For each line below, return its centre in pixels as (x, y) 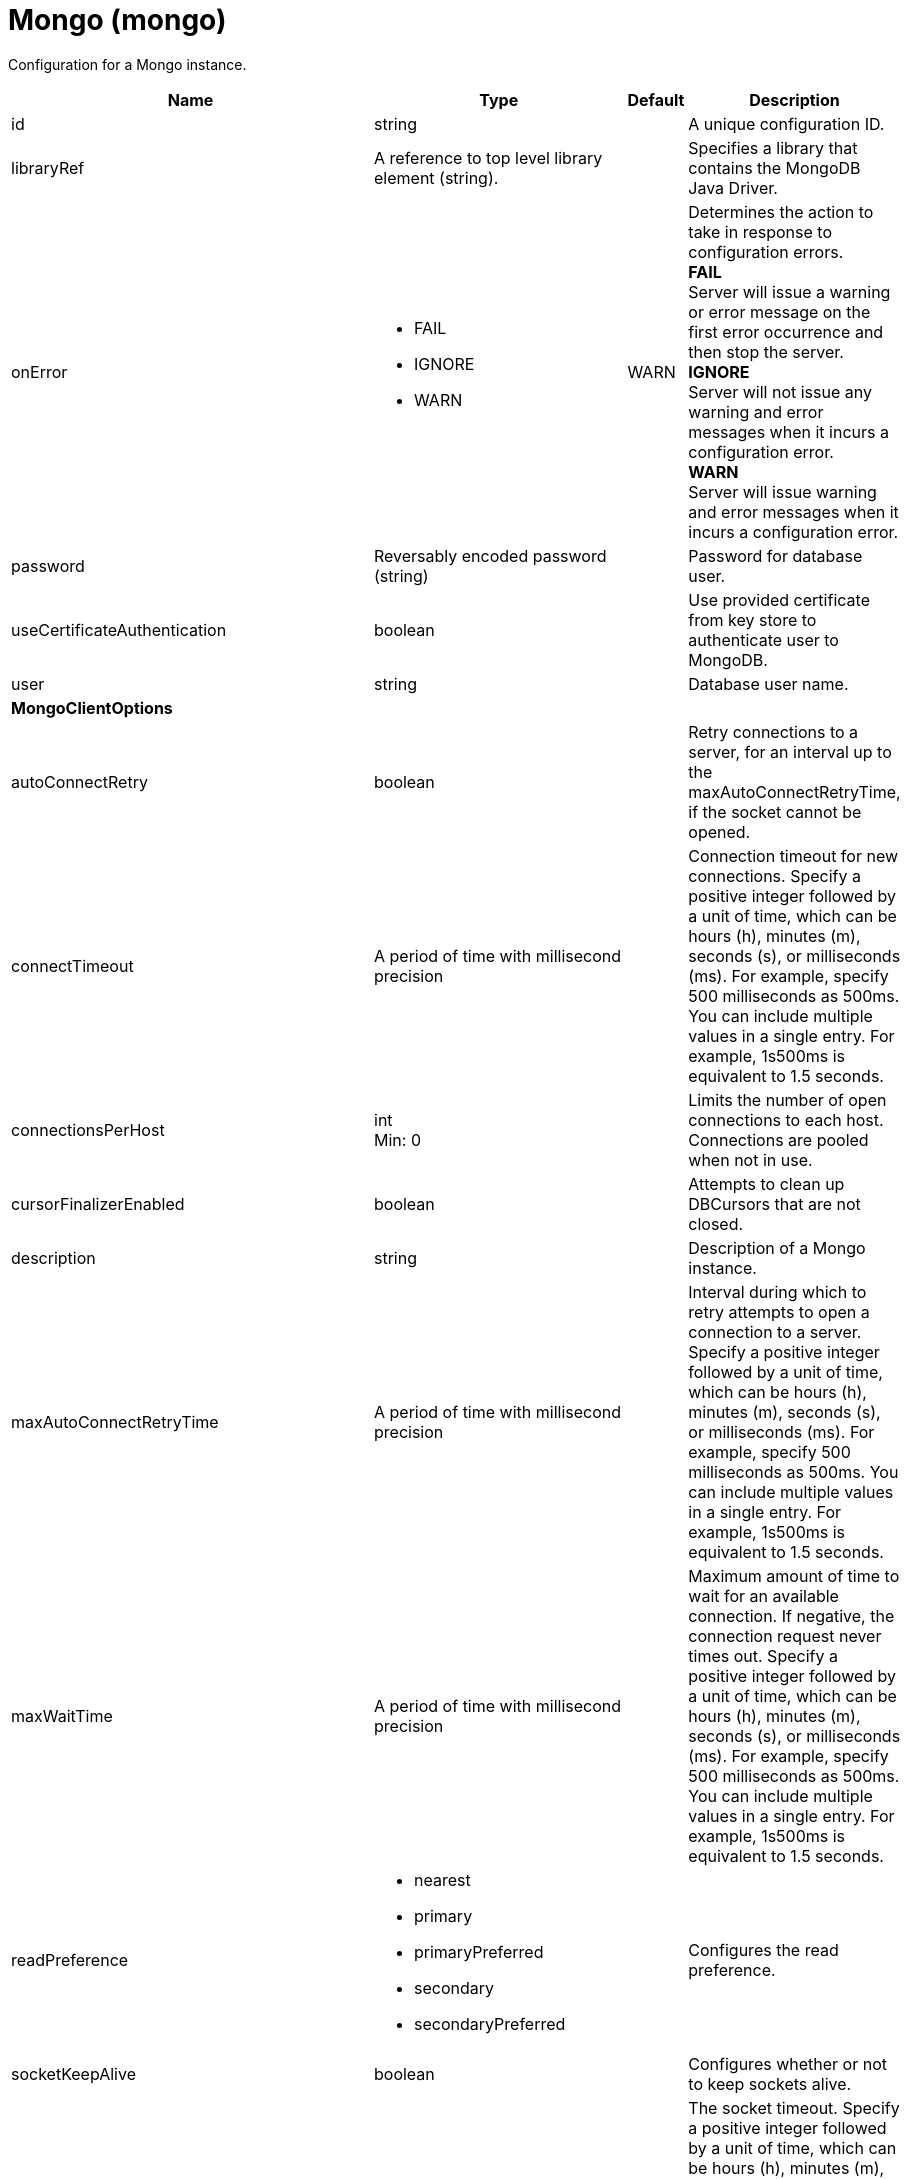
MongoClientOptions (92, 707)
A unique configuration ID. (786, 123)
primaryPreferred (479, 1951)
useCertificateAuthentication (119, 629)
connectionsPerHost (88, 1129)
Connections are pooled (778, 1139)
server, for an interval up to (790, 751)
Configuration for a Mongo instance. (127, 64)
